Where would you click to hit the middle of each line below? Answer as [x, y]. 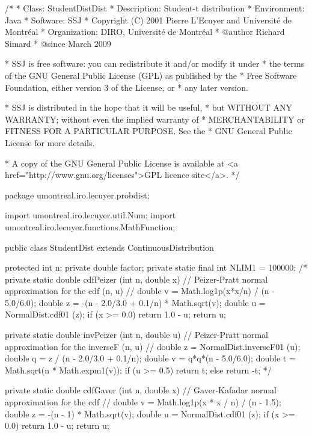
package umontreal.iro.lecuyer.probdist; [77, 195]
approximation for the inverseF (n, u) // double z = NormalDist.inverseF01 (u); [153, 346]
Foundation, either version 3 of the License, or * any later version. [127, 87]
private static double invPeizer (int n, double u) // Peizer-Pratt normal [136, 335]
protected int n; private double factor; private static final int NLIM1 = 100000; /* [156, 267]
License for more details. [50, 142]
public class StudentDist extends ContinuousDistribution [109, 247]
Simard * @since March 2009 [58, 43]
